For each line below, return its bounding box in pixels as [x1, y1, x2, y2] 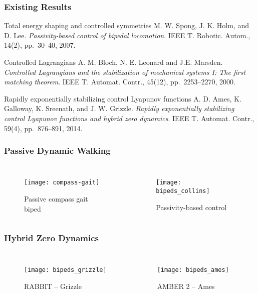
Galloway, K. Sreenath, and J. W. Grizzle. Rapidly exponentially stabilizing [4, 103, 234, 114]
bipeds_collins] [156, 187, 210, 195]
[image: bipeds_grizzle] [24, 266, 107, 274]
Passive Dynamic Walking [4, 144, 111, 157]
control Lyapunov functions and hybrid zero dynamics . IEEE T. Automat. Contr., [4, 113, 254, 123]
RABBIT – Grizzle [24, 281, 82, 291]
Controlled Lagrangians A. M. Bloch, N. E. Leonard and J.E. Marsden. [4, 57, 223, 67]
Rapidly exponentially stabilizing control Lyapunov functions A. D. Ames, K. [4, 93, 241, 104]
